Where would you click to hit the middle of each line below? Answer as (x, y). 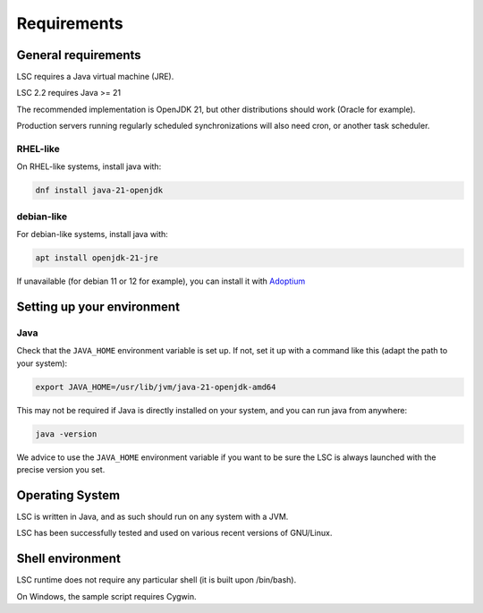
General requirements (79, 55)
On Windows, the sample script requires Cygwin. (106, 596)
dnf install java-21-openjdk (99, 191)
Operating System (68, 495)
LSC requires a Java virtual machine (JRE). (95, 77)
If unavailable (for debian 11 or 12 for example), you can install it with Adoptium (161, 281)
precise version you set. (61, 469)
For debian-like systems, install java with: (93, 234)
